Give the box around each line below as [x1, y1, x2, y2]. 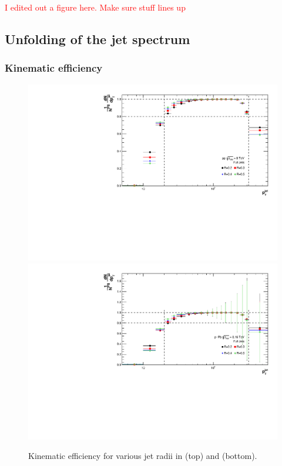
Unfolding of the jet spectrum [5, 29, 190, 48]
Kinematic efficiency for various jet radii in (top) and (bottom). [28, 450, 257, 462]
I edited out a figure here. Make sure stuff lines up [5, 1, 186, 13]
